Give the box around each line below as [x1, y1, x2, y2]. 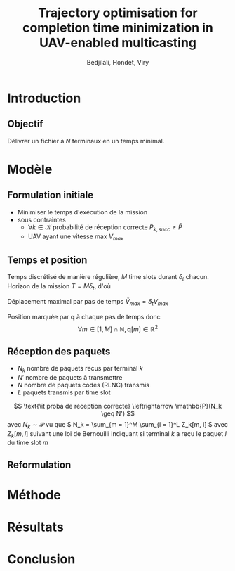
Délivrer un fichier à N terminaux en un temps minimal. [7, 136, 165, 145]
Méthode [7, 487, 62, 503]
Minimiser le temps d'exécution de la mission [17, 207, 148, 216]
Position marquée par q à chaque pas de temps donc [7, 312, 161, 321]
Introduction [7, 90, 81, 106]
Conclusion [7, 551, 76, 567]
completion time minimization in [22, 20, 214, 36]
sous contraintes [17, 215, 67, 224]
